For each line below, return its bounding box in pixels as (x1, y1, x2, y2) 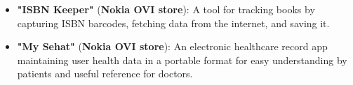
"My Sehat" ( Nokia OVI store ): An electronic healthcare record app (17, 39, 328, 54)
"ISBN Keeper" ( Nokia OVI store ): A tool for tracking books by (17, 2, 315, 16)
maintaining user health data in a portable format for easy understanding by (17, 52, 347, 67)
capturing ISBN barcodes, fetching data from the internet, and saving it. (17, 15, 330, 30)
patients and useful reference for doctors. (17, 66, 193, 81)
